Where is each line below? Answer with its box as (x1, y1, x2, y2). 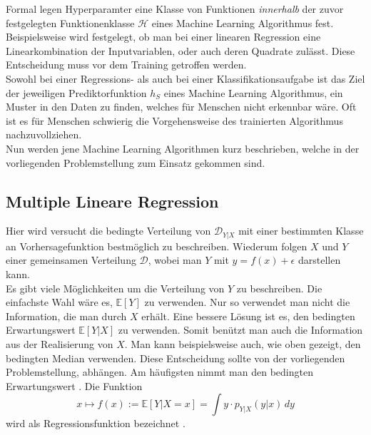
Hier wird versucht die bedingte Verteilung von (6, 223, 211, 238)
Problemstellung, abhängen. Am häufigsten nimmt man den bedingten (6, 364, 313, 379)
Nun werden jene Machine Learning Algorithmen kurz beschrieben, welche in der (6, 140, 360, 155)
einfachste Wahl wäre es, (6, 295, 113, 309)
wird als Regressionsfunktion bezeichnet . (6, 416, 185, 431)
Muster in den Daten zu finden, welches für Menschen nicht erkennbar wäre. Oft (6, 99, 357, 114)
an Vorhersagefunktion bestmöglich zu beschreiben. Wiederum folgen (6, 238, 308, 253)
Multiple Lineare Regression (6, 190, 219, 212)
